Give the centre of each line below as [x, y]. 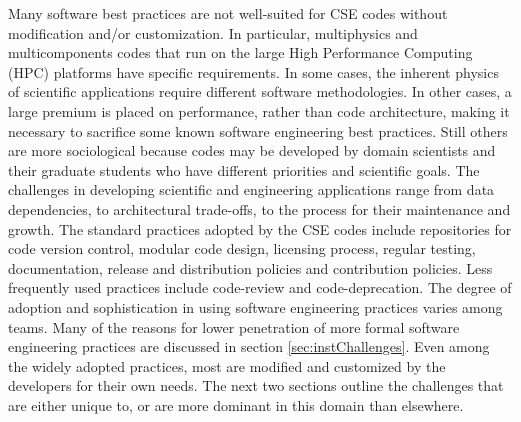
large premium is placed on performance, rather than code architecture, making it [259, 110]
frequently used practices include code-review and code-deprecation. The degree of [260, 287]
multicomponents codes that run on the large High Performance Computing [240, 52]
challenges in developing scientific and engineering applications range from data [251, 189]
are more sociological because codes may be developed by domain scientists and [252, 150]
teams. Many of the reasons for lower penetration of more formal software [234, 326]
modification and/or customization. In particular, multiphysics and [213, 32]
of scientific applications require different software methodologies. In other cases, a [260, 91]
